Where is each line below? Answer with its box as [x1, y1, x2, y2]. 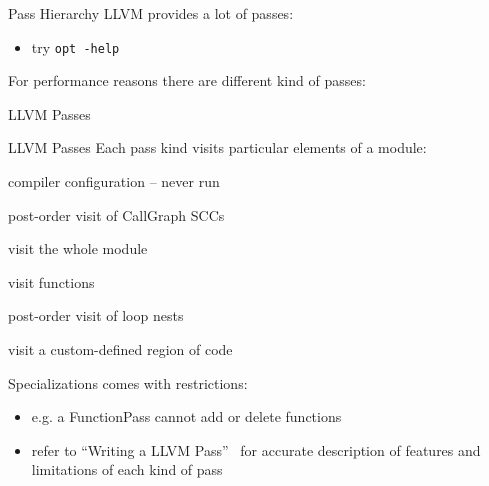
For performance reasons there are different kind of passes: [8, 70, 366, 91]
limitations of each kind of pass [31, 459, 223, 480]
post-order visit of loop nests [8, 305, 184, 326]
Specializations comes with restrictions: [8, 372, 248, 393]
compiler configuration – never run [8, 171, 220, 192]
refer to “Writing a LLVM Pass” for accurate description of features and [31, 439, 481, 460]
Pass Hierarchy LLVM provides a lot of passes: [8, 3, 294, 23]
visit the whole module [8, 238, 148, 259]
